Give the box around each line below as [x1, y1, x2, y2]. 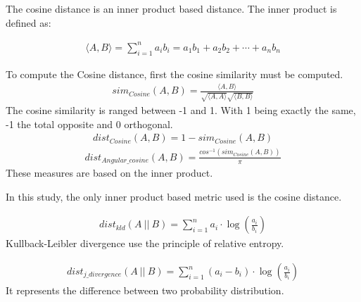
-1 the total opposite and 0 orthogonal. [6, 116, 173, 131]
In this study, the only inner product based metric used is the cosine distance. [6, 189, 342, 203]
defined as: [6, 15, 51, 30]
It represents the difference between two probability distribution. [6, 283, 284, 298]
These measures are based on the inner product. [6, 165, 213, 180]
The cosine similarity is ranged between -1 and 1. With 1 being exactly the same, [6, 103, 356, 118]
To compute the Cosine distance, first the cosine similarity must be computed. [6, 66, 343, 81]
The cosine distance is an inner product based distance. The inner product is [6, 1, 337, 15]
